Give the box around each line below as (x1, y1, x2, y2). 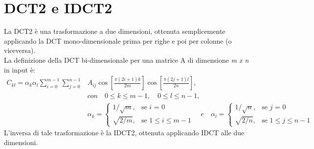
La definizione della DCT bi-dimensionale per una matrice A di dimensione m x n (4, 54, 249, 65)
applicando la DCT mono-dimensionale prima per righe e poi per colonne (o (4, 35, 232, 46)
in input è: (4, 64, 35, 74)
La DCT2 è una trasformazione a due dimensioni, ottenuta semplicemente (4, 26, 225, 36)
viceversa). (4, 45, 36, 55)
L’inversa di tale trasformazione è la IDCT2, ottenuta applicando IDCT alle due (4, 127, 245, 138)
